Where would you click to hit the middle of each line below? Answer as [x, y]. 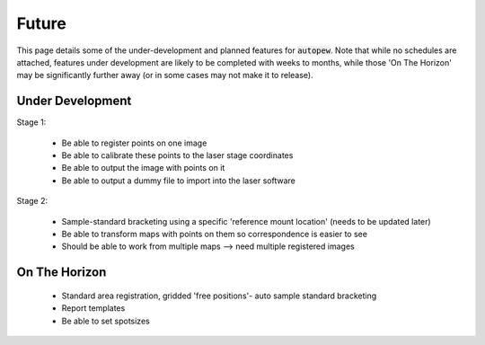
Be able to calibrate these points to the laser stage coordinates [177, 155]
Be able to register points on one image [134, 143]
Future [42, 23]
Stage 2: [32, 201]
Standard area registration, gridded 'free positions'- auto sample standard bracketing [219, 296]
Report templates [93, 308]
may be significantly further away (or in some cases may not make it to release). [165, 75]
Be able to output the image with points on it [143, 168]
